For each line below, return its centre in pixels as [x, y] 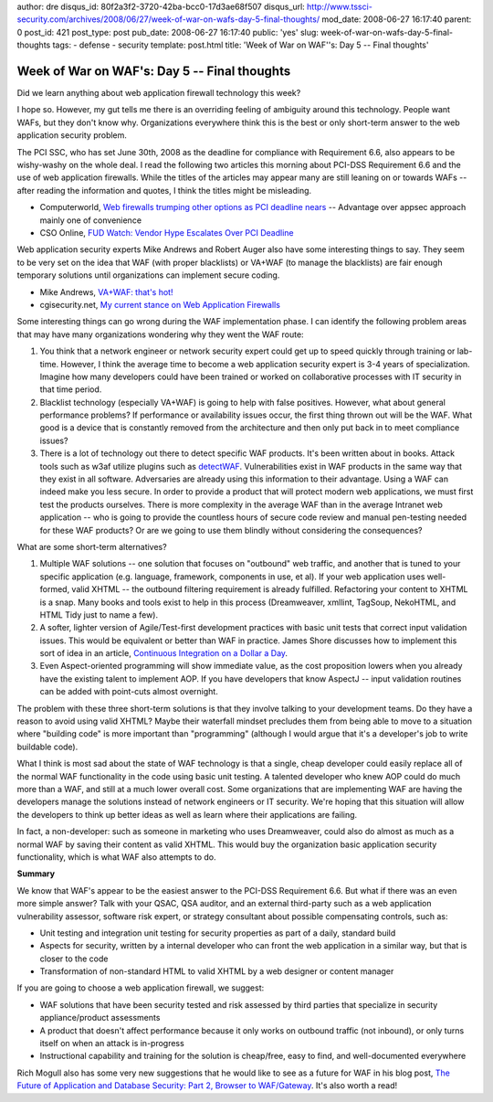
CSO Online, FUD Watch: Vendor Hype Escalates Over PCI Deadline [167, 232]
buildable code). [47, 747]
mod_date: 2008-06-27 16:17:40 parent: [396, 19]
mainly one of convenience [90, 220]
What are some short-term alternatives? [92, 546]
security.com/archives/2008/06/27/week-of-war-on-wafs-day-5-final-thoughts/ [168, 19]
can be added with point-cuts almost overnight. [129, 692]
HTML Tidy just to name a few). [99, 615]
